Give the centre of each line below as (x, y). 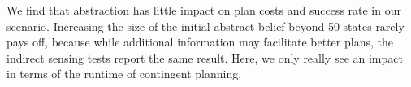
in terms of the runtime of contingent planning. (124, 74)
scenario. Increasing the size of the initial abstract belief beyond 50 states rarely (205, 26)
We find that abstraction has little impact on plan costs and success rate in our (204, 10)
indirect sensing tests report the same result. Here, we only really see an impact (205, 57)
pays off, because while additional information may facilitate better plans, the (200, 42)
